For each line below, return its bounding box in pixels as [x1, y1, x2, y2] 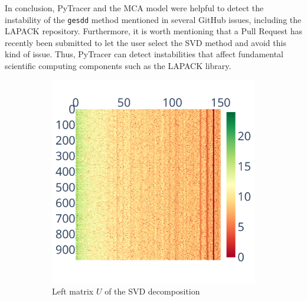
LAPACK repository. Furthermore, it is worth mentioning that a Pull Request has [5, 25, 302, 37]
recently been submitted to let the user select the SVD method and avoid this [5, 36, 286, 48]
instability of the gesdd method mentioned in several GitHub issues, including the [5, 13, 302, 25]
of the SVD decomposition [104, 285, 200, 297]
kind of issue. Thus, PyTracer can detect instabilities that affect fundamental [5, 48, 283, 60]
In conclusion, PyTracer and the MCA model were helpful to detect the [5, 2, 264, 14]
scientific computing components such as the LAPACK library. [5, 60, 231, 72]
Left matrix [52, 285, 94, 297]
